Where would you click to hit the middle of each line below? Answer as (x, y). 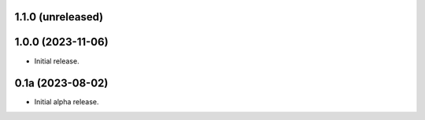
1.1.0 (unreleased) (59, 17)
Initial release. (57, 61)
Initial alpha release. (67, 102)
